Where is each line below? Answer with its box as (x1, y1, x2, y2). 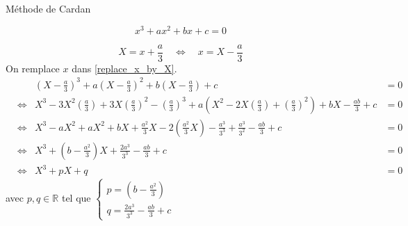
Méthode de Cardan (6, 1, 91, 15)
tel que (61, 191, 91, 205)
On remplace (6, 60, 60, 75)
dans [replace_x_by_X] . (72, 60, 177, 75)
